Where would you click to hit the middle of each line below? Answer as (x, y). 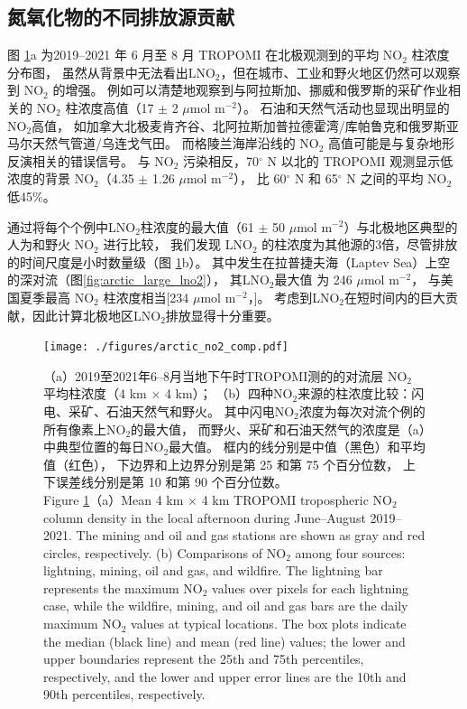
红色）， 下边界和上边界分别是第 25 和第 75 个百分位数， (233, 464)
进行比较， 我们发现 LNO (178, 244)
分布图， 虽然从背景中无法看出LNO (111, 72)
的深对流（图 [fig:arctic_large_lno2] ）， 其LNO (138, 280)
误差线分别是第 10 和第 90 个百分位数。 (171, 482)
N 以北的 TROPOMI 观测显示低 (360, 160)
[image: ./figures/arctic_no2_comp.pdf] (166, 347)
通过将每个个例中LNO (72, 226)
